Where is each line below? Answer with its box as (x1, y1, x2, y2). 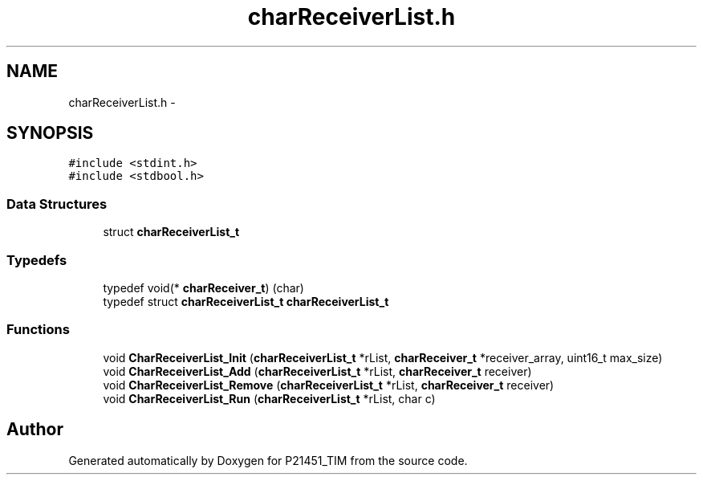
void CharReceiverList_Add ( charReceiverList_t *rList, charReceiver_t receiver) (103, 364, 532, 378)
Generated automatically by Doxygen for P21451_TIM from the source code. (68, 453, 468, 467)
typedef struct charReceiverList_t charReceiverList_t (103, 294, 389, 308)
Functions (6, 321, 70, 338)
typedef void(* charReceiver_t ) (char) (103, 280, 304, 295)
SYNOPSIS (6, 123, 94, 144)
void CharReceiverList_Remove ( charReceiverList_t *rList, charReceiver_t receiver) (103, 377, 555, 392)
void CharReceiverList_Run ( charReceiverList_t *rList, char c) (103, 391, 436, 406)
